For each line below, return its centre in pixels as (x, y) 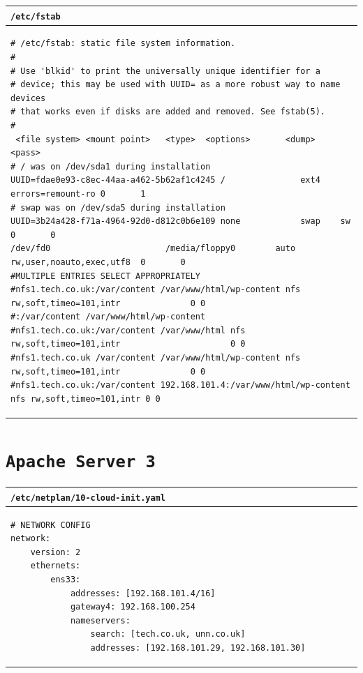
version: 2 (55, 552)
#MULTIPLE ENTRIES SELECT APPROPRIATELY (106, 276)
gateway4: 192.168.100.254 (133, 607)
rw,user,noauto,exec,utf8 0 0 (98, 262)
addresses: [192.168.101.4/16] (143, 593)
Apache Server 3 (81, 462)
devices (28, 98)
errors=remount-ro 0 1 (78, 194)
